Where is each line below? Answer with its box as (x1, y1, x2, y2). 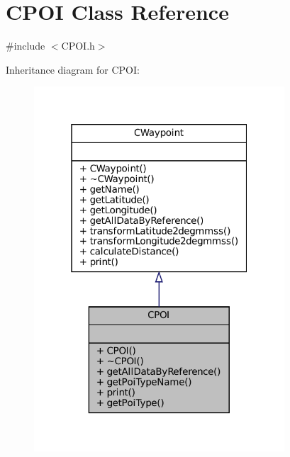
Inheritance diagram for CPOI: (6, 62, 140, 77)
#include (6, 38, 45, 53)
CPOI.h (61, 38, 95, 53)
